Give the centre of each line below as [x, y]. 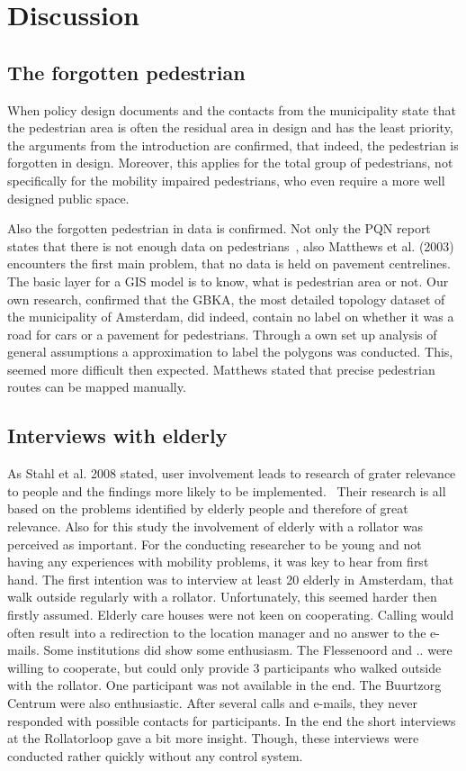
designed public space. [68, 198]
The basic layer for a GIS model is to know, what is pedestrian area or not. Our [228, 281]
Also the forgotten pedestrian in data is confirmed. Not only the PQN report [219, 228]
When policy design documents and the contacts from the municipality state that [232, 109]
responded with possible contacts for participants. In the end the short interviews [232, 720]
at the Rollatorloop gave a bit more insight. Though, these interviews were [213, 738]
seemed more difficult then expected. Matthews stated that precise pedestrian [221, 369]
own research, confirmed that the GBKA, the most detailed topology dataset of [226, 299]
